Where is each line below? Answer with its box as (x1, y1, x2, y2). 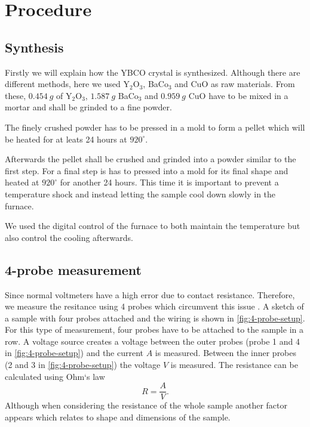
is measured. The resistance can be (170, 358, 298, 371)
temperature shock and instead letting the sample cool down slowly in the (5, 187, 276, 200)
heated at (5, 176, 39, 188)
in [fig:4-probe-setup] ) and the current (5, 346, 144, 359)
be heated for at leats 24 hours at (5, 132, 127, 145)
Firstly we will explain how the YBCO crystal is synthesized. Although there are (5, 66, 300, 78)
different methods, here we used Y (5, 78, 130, 90)
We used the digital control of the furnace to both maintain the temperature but (5, 219, 300, 232)
